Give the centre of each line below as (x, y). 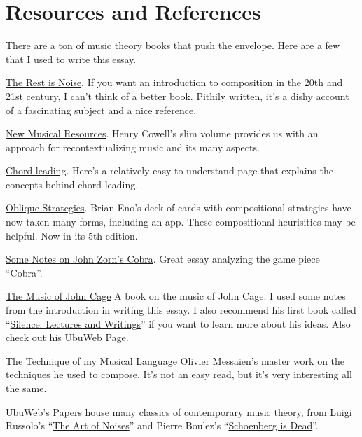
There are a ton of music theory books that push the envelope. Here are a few (173, 45)
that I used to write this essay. (71, 58)
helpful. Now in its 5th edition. (72, 235)
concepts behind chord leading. (72, 184)
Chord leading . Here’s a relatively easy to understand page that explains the (169, 171)
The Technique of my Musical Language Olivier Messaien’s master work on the (175, 360)
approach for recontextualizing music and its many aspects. (133, 147)
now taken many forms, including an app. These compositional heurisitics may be (181, 222)
